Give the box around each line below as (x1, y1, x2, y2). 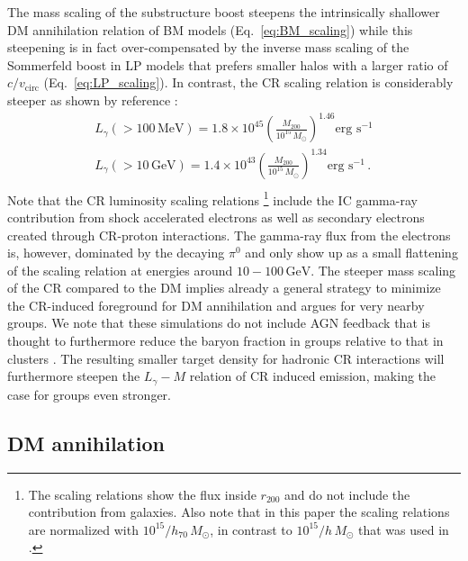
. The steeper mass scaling (310, 260, 456, 279)
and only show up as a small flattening (245, 243, 458, 262)
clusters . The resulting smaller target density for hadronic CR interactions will (7, 348, 445, 367)
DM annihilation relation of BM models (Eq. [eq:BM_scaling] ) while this (7, 20, 413, 39)
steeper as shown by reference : (7, 90, 178, 109)
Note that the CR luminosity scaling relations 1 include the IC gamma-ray (7, 187, 418, 209)
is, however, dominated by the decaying (7, 243, 225, 262)
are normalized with (28, 520, 139, 538)
